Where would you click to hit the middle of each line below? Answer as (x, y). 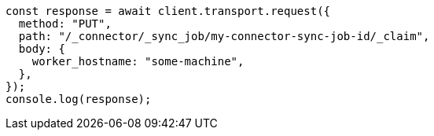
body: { (42, 49)
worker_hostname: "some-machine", (138, 61)
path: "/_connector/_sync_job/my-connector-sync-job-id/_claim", (224, 36)
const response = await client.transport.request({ (168, 11)
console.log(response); (79, 99)
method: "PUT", (65, 24)
